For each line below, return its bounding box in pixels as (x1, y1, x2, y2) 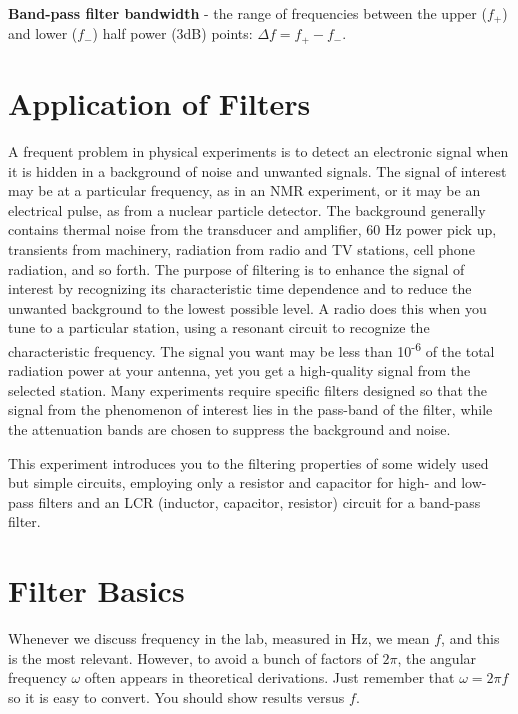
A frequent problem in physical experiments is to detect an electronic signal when (8, 141, 509, 162)
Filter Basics (8, 570, 185, 611)
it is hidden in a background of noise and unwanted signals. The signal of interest (8, 160, 507, 181)
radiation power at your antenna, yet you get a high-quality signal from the (8, 360, 471, 381)
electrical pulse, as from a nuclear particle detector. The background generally (8, 199, 486, 220)
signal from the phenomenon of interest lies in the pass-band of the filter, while (8, 399, 493, 420)
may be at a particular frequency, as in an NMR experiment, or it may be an (8, 180, 481, 201)
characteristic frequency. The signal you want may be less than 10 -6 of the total (8, 337, 495, 361)
